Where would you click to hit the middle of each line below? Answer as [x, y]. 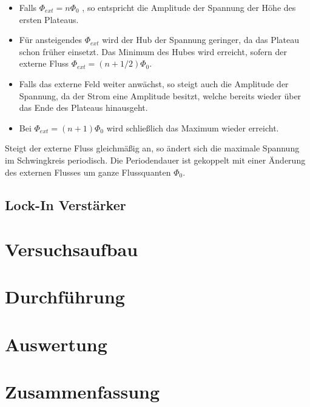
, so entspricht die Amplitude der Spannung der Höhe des [189, 7]
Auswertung [56, 344]
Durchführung [65, 296]
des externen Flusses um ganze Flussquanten [88, 172]
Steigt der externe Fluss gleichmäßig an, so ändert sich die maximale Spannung [152, 148]
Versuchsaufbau [72, 249]
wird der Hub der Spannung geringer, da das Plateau [201, 40]
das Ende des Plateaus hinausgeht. [83, 108]
